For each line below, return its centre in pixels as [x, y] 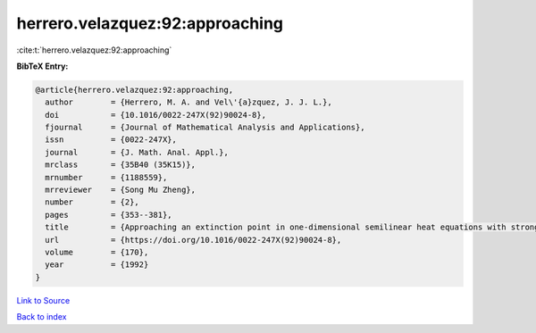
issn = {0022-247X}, [111, 140]
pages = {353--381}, [109, 215]
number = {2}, [92, 202]
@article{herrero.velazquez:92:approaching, [134, 90]
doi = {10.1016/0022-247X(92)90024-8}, [156, 115]
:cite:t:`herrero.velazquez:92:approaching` [94, 50]
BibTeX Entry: [42, 66]
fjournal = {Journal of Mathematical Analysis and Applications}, [205, 128]
